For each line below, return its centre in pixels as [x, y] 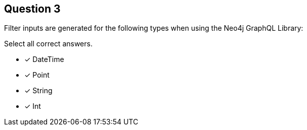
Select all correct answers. [48, 44]
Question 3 [32, 9]
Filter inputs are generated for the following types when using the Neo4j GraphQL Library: [154, 28]
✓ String [38, 91]
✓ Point [37, 75]
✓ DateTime [44, 59]
